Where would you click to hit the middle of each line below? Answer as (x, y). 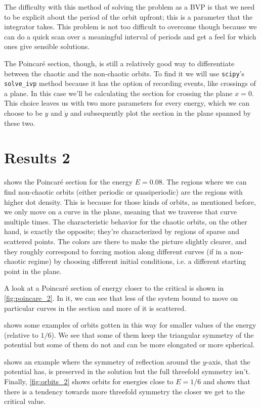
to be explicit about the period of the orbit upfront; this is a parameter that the (128, 16)
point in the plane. (33, 271)
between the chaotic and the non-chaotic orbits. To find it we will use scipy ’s (124, 73)
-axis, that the (228, 361)
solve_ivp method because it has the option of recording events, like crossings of (130, 83)
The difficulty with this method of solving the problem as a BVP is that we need (129, 7)
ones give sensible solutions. (47, 46)
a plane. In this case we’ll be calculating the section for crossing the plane (118, 93)
